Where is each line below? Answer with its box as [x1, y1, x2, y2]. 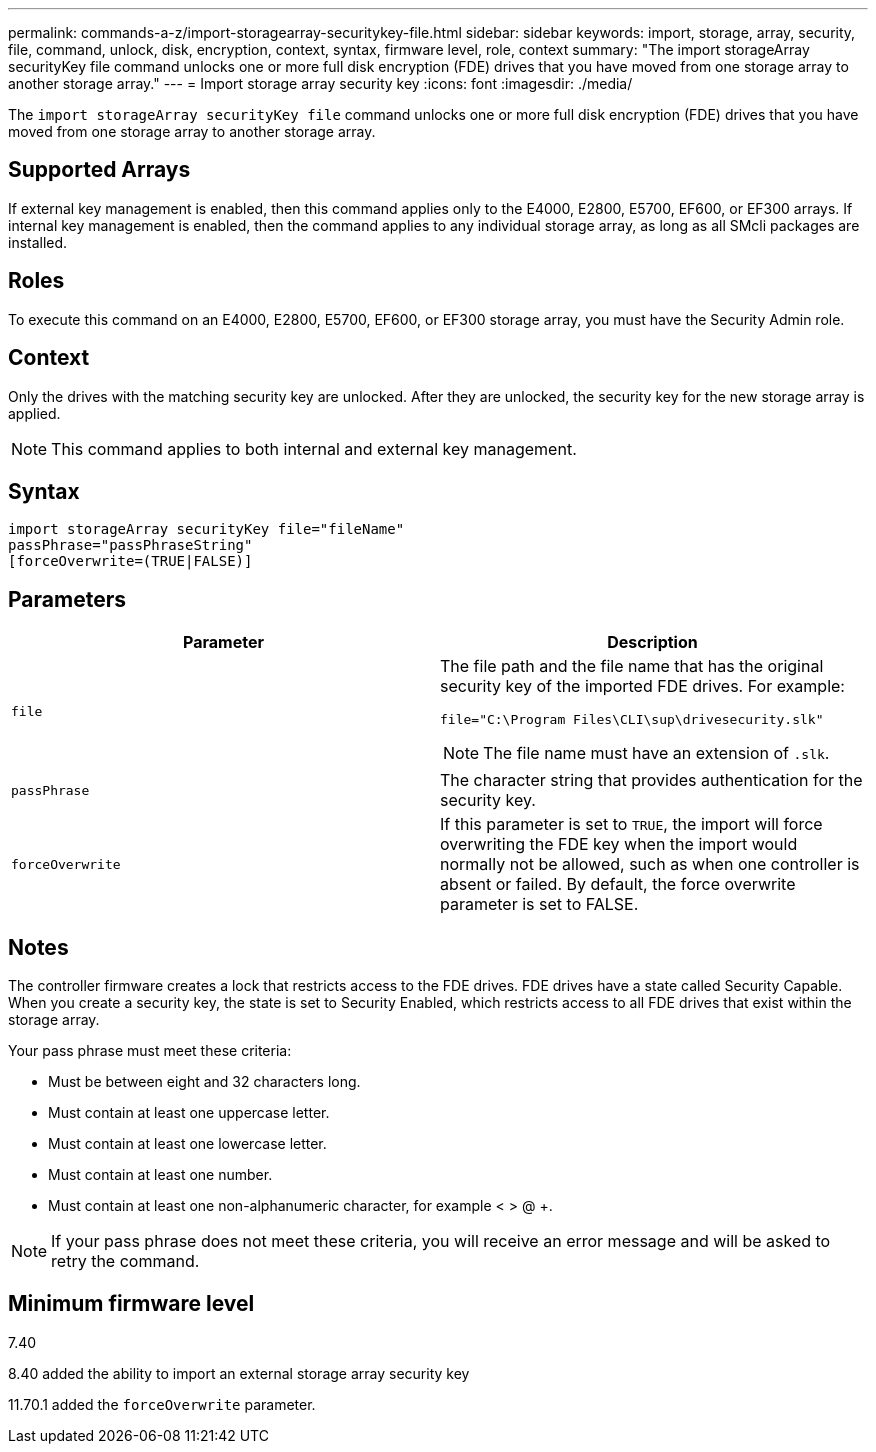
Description [607, 632, 698, 653]
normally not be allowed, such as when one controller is [440, 854, 860, 875]
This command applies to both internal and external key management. [51, 438, 577, 459]
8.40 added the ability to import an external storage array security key [8, 1364, 470, 1382]
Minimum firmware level [8, 1291, 255, 1317]
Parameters [8, 586, 126, 612]
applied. [8, 404, 61, 422]
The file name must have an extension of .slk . [483, 743, 830, 764]
